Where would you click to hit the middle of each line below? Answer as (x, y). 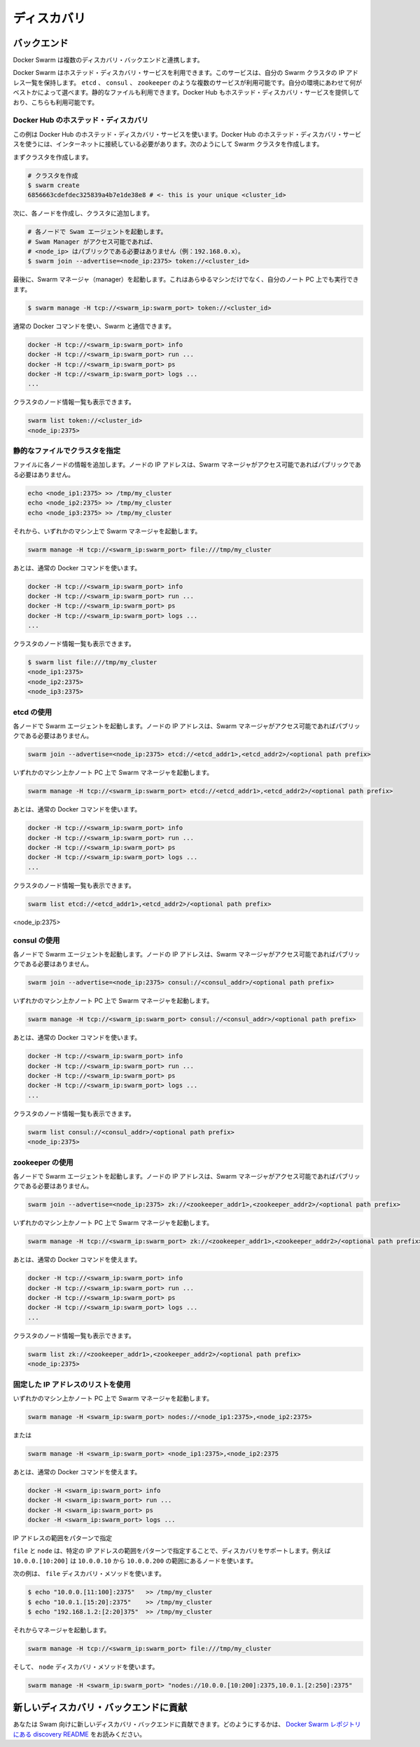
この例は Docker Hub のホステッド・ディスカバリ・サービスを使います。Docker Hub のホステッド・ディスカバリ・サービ (187, 134)
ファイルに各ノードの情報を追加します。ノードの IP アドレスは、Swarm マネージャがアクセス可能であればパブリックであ (187, 465)
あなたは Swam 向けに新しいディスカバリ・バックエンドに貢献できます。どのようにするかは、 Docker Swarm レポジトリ (187, 1725)
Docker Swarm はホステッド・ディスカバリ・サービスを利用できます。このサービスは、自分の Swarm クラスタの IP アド (186, 73)
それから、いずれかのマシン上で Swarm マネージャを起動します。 (107, 531)
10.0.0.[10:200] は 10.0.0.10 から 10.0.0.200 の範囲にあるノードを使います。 (135, 1561)
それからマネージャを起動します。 (62, 1630)
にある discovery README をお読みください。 (79, 1734)
